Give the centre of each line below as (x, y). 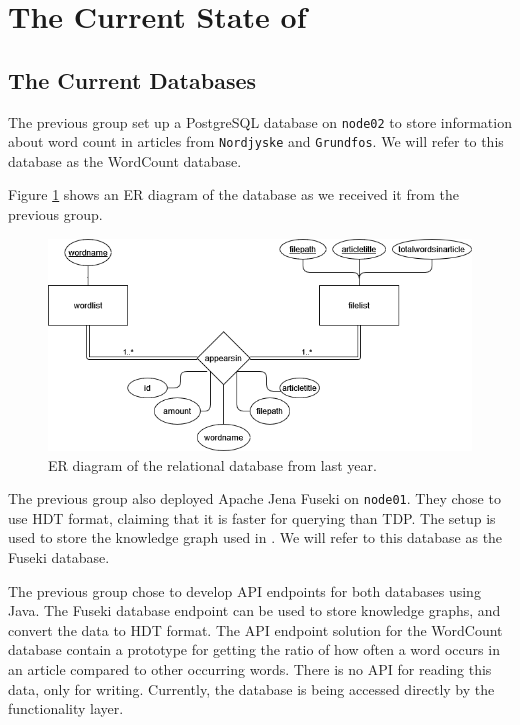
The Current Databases (132, 79)
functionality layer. (66, 708)
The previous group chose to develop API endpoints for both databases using (244, 590)
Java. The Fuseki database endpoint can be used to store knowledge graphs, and (254, 610)
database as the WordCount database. (125, 160)
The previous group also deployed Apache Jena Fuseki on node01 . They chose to (254, 498)
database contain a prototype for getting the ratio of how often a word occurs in (254, 649)
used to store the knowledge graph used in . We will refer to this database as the (255, 537)
